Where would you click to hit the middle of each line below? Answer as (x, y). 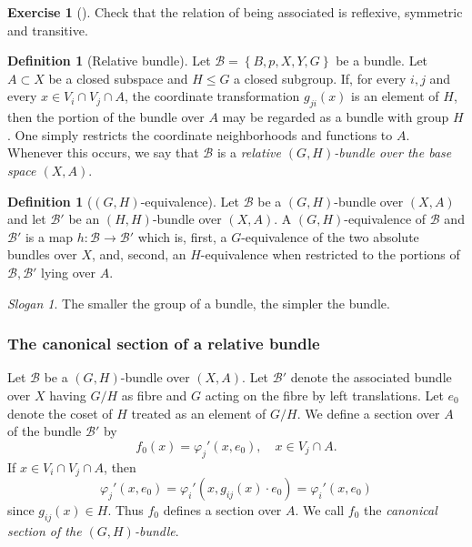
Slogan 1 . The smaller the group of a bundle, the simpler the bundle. (199, 303)
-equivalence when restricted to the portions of (330, 254)
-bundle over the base (393, 152)
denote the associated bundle (371, 377)
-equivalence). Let (190, 201)
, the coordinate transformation (212, 96)
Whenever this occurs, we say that (103, 152)
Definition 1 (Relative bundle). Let (109, 61)
